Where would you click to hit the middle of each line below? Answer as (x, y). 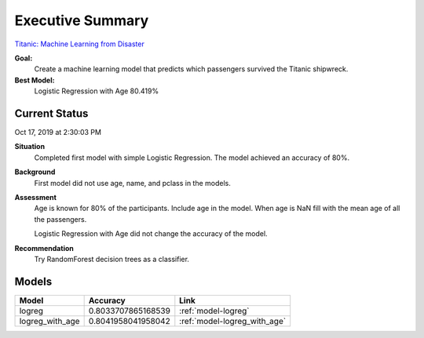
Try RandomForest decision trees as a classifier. (112, 259)
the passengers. (60, 219)
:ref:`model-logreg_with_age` (233, 321)
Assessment (35, 197)
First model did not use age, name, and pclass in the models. (133, 183)
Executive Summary (82, 20)
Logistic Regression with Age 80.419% (97, 91)
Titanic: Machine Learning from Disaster (79, 44)
